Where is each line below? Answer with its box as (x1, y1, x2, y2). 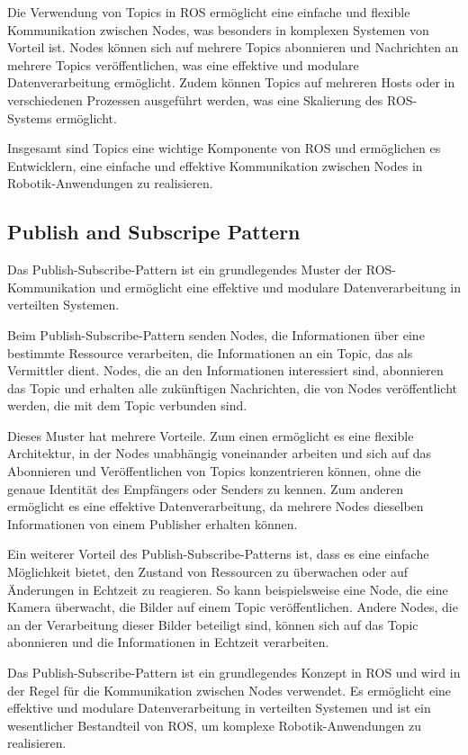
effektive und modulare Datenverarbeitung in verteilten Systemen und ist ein (7, 698, 431, 717)
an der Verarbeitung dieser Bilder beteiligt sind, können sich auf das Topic (7, 615, 418, 634)
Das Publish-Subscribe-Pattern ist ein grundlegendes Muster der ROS (7, 260, 392, 279)
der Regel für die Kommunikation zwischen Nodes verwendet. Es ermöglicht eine (7, 680, 452, 699)
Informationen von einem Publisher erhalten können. (7, 514, 298, 533)
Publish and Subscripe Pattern (7, 218, 301, 246)
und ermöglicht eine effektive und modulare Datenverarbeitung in (100, 277, 461, 296)
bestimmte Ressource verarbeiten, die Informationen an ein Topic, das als (7, 343, 413, 362)
